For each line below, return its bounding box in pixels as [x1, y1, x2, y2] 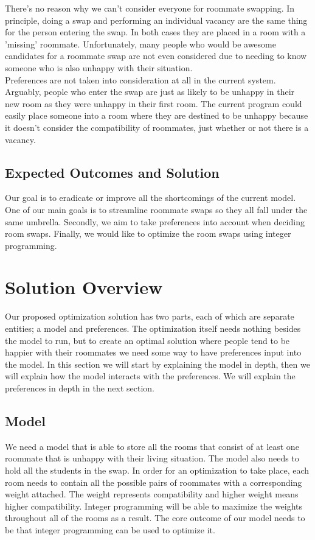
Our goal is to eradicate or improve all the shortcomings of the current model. [5, 191, 296, 204]
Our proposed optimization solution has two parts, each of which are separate [5, 310, 294, 323]
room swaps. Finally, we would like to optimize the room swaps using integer [5, 227, 291, 240]
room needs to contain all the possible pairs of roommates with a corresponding [5, 475, 302, 488]
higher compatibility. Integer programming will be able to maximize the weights [5, 499, 303, 512]
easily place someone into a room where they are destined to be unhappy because [5, 109, 308, 122]
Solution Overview [5, 275, 163, 300]
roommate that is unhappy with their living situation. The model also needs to [5, 452, 299, 465]
